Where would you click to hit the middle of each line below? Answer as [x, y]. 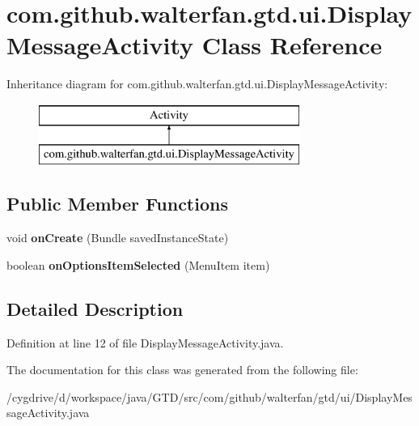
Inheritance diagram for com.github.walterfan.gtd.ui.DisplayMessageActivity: [197, 84]
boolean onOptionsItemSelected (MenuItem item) [138, 264]
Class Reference [292, 45]
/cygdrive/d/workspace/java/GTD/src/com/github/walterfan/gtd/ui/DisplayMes [209, 396]
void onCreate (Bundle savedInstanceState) [118, 238]
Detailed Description [95, 308]
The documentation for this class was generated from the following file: [182, 370]
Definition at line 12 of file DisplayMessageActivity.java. [145, 342]
